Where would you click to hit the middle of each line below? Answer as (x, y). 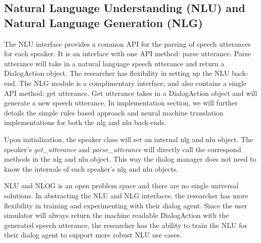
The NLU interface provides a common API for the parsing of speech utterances (127, 43)
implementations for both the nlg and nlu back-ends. (85, 122)
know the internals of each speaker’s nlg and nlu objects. (91, 168)
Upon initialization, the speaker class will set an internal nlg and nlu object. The (129, 139)
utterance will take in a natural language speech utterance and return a (114, 63)
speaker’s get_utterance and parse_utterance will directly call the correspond (123, 149)
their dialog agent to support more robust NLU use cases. (93, 235)
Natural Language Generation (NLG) (104, 22)
